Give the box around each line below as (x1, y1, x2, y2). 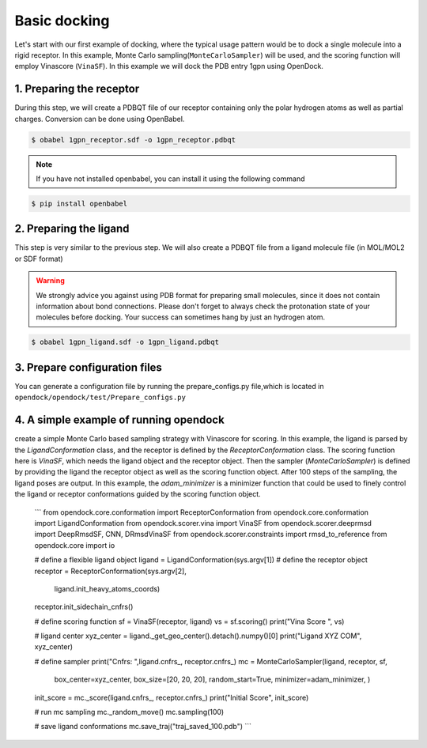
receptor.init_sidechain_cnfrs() (34, 602, 134, 612)
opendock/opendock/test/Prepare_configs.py (14, 393, 186, 402)
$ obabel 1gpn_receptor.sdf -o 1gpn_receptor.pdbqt (31, 135, 236, 144)
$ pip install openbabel (31, 198, 128, 208)
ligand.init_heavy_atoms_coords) (54, 584, 161, 593)
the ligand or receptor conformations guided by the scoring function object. (14, 489, 261, 499)
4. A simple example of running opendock (14, 414, 225, 427)
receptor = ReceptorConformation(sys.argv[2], (34, 566, 187, 576)
